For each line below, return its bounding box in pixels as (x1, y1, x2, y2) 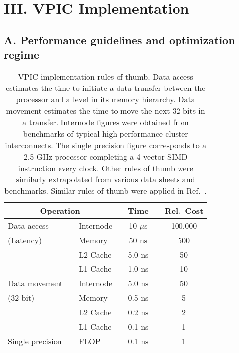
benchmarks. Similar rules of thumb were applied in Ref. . (4, 184, 207, 196)
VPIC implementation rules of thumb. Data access (18, 70, 193, 82)
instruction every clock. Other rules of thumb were (18, 162, 193, 174)
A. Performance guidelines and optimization (4, 32, 235, 47)
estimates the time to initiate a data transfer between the (6, 82, 206, 93)
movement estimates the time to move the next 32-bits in (6, 104, 205, 116)
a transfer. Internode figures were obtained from (22, 116, 189, 128)
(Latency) (8, 234, 42, 246)
